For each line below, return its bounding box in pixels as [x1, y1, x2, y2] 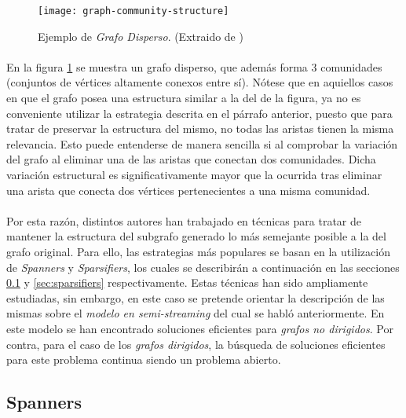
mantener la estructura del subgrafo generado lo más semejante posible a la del [6, 228, 386, 244]
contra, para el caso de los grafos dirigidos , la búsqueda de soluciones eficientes [6, 335, 386, 352]
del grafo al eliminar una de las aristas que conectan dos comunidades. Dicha [6, 151, 376, 167]
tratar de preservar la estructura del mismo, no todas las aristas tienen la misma [6, 120, 394, 137]
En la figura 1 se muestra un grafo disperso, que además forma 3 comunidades [6, 58, 382, 75]
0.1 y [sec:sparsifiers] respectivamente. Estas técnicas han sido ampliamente [6, 274, 368, 291]
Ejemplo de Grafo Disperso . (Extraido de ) [38, 27, 243, 44]
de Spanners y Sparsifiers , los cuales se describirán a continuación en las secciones [6, 258, 400, 275]
